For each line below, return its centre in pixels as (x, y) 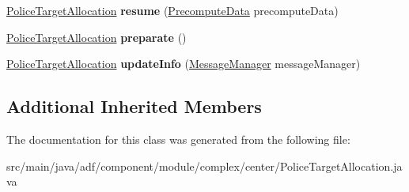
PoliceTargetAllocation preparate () (97, 37)
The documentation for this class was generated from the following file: (178, 139)
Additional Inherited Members (134, 106)
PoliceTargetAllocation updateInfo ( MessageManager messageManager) (184, 64)
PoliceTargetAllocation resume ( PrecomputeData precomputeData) (172, 10)
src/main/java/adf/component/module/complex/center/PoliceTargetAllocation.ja (204, 166)
